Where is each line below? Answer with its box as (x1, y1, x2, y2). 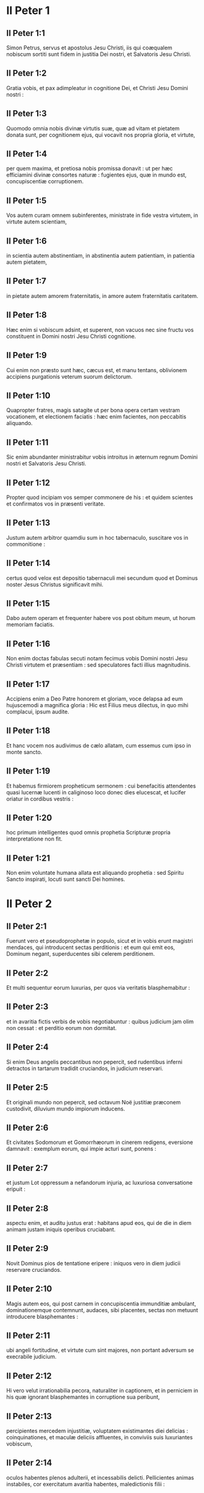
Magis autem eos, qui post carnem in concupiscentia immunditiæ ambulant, (6, 1300, 197, 1307)
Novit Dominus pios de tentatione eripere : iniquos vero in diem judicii (6, 1259, 181, 1267)
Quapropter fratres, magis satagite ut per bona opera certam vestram (6, 406, 180, 414)
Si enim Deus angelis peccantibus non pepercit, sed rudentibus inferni (6, 1058, 183, 1065)
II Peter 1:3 (6, 108, 47, 119)
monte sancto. (6, 748, 43, 755)
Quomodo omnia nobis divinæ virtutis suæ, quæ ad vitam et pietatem (6, 124, 180, 132)
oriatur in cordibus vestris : (6, 795, 74, 802)
